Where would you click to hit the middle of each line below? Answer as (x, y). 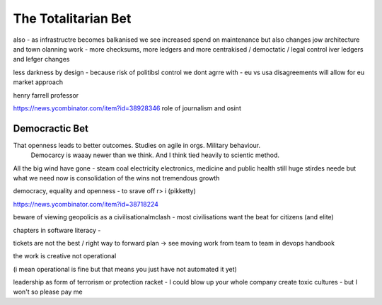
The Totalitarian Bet (72, 18)
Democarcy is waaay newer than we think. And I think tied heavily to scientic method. (155, 155)
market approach (38, 82)
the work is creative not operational (65, 256)
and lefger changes (41, 59)
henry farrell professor (46, 95)
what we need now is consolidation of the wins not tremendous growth (116, 178)
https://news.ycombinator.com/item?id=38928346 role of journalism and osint (127, 108)
